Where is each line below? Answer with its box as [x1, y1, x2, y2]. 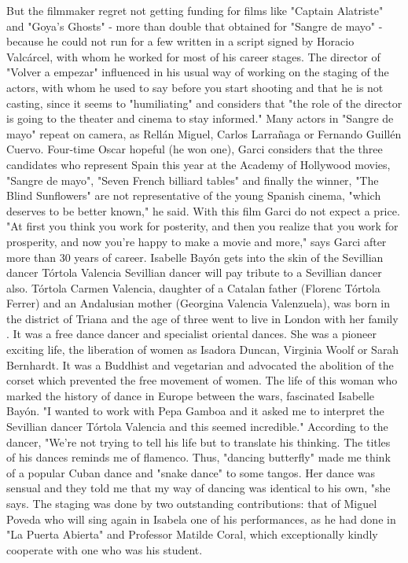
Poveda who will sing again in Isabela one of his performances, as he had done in [6, 510, 396, 527]
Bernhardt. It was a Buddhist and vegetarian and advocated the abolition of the [6, 356, 394, 373]
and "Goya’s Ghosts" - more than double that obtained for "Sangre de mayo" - [6, 17, 383, 34]
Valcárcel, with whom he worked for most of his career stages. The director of [6, 48, 380, 64]
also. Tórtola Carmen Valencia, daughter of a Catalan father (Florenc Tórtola [6, 279, 380, 296]
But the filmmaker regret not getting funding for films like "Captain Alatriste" [6, 2, 384, 18]
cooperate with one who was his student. [6, 541, 203, 557]
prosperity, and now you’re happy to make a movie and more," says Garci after [6, 233, 387, 249]
